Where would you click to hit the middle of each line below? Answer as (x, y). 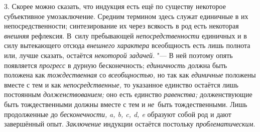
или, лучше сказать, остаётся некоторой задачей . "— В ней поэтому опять (118, 55)
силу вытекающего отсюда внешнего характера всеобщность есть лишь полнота (127, 45)
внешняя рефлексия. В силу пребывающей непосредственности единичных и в (125, 35)
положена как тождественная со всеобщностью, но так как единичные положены (130, 75)
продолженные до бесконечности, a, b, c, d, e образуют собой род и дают (118, 114)
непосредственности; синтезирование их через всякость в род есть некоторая (121, 26)
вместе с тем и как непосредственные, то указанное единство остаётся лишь (121, 84)
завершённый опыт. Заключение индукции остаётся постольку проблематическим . (130, 124)
